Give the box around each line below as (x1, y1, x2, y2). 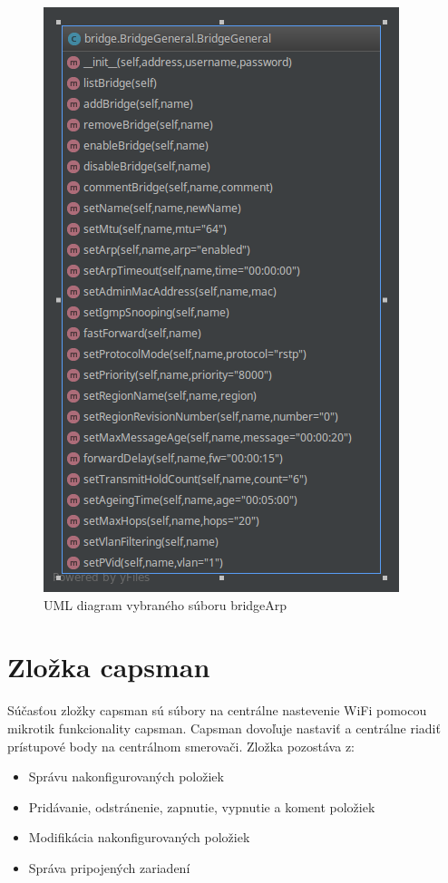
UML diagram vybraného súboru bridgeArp (44, 595, 287, 614)
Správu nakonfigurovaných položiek (28, 767, 224, 786)
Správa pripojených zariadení (28, 858, 190, 877)
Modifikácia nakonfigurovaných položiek (28, 828, 250, 847)
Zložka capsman (7, 648, 210, 685)
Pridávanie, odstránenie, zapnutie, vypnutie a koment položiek (28, 797, 375, 816)
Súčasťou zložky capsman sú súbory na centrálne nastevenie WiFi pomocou (7, 701, 427, 720)
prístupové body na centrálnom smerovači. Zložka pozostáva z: (7, 736, 355, 755)
